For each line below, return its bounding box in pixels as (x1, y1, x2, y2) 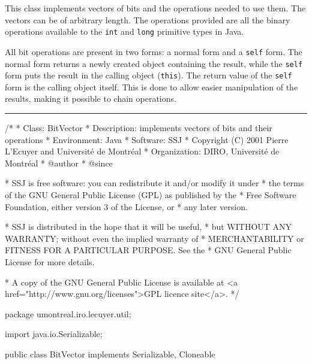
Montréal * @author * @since (5, 156, 113, 169)
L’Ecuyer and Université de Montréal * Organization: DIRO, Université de (5, 145, 280, 157)
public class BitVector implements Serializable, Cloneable (5, 347, 215, 360)
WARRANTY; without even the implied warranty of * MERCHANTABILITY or (5, 232, 304, 244)
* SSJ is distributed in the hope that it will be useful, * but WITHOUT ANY (5, 220, 292, 233)
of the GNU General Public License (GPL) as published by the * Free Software (5, 188, 296, 201)
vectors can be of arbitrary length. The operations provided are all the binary (5, 13, 290, 26)
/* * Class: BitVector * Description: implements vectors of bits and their (5, 122, 272, 134)
